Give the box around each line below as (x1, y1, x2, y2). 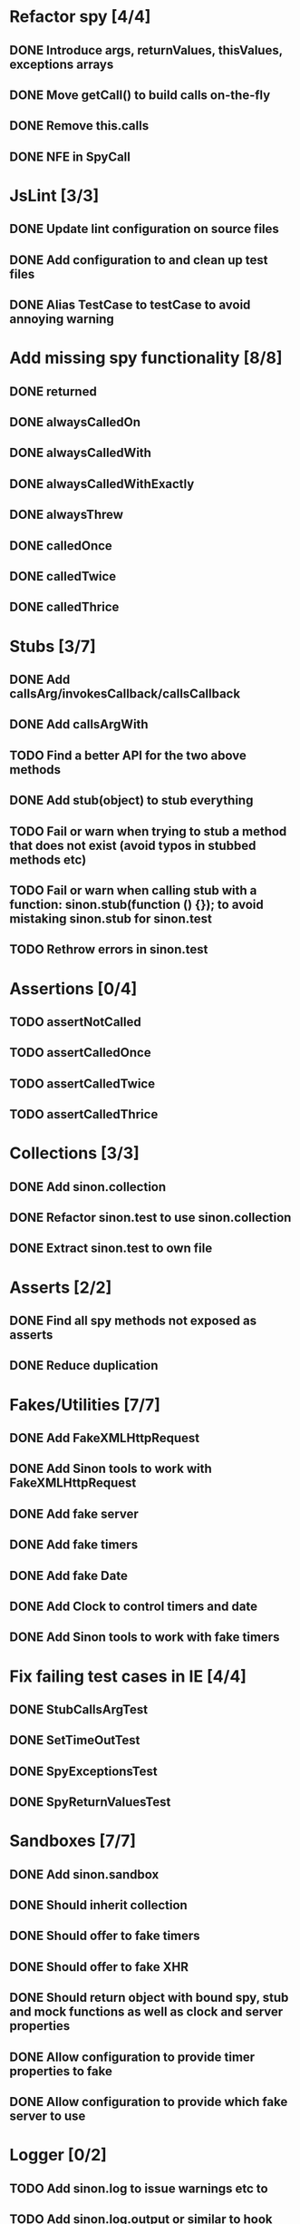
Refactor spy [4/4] (9, 6, 151, 27)
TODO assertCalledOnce (9, 1045, 151, 1060)
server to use (9, 2109, 86, 2124)
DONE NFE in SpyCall (9, 149, 131, 164)
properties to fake (9, 2063, 113, 2079)
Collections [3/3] (9, 1143, 140, 1164)
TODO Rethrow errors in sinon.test (9, 941, 208, 958)
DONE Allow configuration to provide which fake (9, 2094, 288, 2110)
